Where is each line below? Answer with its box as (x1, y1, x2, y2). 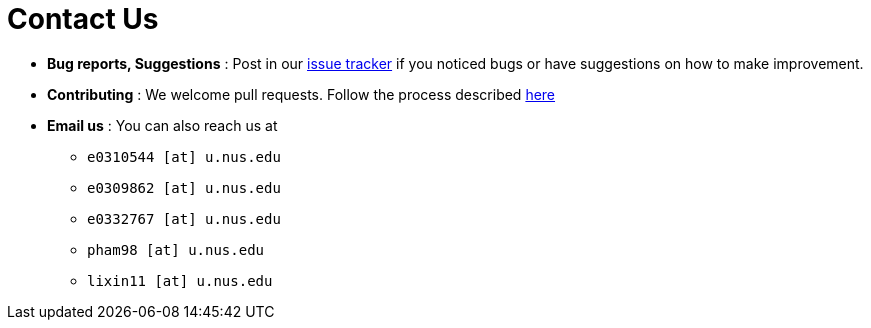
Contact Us (7, 2, 159, 36)
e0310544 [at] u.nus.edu (87, 148, 281, 165)
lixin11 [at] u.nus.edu (87, 272, 273, 289)
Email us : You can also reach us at (47, 116, 278, 134)
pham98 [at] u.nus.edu (87, 241, 265, 258)
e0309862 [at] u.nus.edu (87, 179, 281, 196)
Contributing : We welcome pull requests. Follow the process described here (47, 85, 556, 103)
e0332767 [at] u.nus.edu (87, 210, 281, 227)
